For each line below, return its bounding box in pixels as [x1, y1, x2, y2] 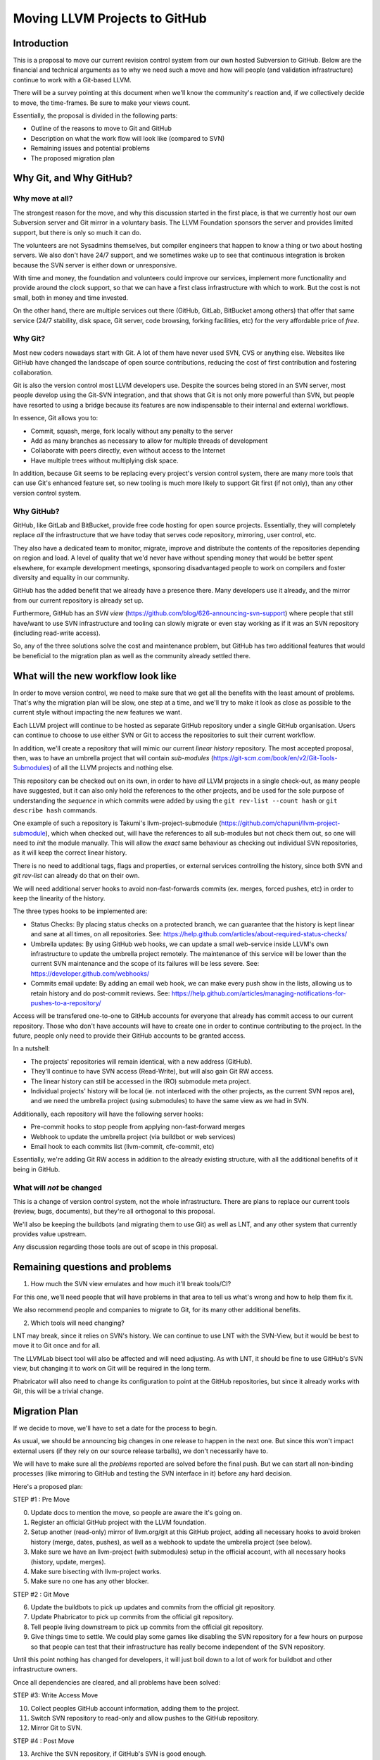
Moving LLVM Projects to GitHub [13, 11, 207, 26]
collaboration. [13, 368, 53, 377]
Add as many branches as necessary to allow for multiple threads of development [30, 436, 268, 445]
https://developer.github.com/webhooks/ [30, 969, 150, 978]
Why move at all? [13, 194, 73, 203]
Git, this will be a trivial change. [13, 1387, 104, 1395]
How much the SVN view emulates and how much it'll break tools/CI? [30, 1280, 232, 1288]
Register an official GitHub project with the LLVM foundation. [30, 1518, 207, 1526]
